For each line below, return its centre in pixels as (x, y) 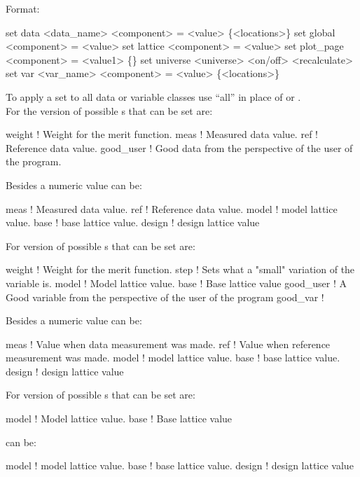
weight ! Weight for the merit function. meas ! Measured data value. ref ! (162, 134)
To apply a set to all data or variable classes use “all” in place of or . (153, 96)
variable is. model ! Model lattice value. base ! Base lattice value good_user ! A (176, 283)
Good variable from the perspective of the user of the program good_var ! (165, 297)
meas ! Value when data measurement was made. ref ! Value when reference (168, 344)
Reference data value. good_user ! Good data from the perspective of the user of (179, 147)
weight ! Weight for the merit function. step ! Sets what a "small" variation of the (180, 269)
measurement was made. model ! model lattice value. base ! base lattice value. (173, 358)
